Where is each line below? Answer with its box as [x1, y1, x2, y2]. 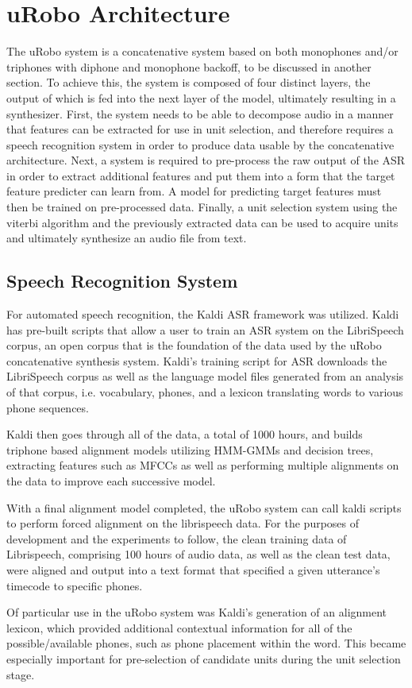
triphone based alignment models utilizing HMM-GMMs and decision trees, [6, 441, 374, 458]
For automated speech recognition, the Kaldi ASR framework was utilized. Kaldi [6, 306, 399, 323]
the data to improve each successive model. [6, 472, 216, 489]
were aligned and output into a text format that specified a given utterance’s [6, 561, 380, 578]
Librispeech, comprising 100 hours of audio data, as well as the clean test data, [6, 546, 391, 562]
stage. [6, 666, 35, 682]
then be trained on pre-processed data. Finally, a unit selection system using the [6, 199, 398, 215]
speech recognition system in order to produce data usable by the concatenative [6, 136, 395, 153]
